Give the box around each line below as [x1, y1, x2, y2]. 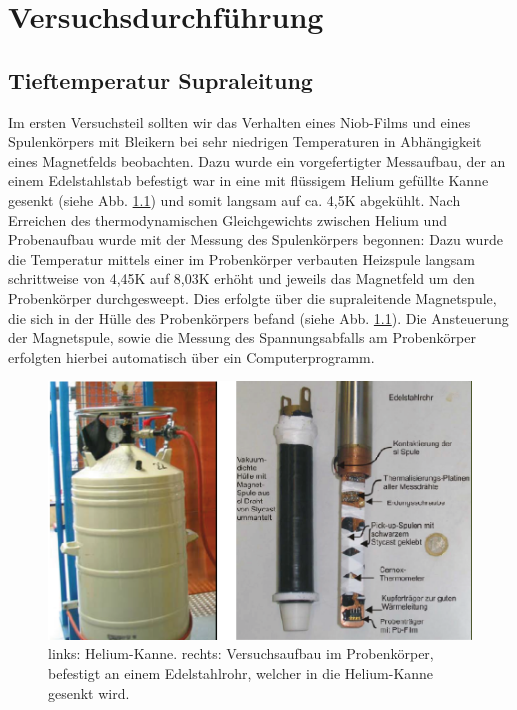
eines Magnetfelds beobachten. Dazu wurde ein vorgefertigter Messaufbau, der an [8, 150, 506, 171]
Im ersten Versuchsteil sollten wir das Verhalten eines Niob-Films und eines [8, 111, 471, 132]
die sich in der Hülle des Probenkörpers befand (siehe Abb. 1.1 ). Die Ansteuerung [8, 307, 509, 328]
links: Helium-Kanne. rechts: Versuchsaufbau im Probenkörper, [48, 643, 434, 664]
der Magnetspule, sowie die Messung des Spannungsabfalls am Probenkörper [8, 327, 476, 348]
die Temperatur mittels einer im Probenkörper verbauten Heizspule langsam [8, 248, 475, 269]
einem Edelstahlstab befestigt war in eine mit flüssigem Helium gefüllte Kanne [8, 170, 489, 191]
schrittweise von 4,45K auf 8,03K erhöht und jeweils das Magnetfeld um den [8, 268, 475, 289]
